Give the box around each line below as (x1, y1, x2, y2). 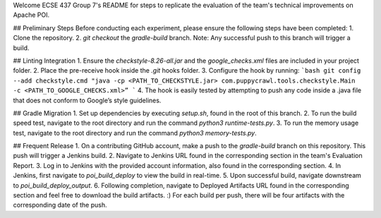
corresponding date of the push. (13, 201, 107, 210)
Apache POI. (13, 11, 50, 19)
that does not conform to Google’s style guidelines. (13, 96, 162, 104)
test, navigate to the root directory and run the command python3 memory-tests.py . (13, 128, 257, 137)
